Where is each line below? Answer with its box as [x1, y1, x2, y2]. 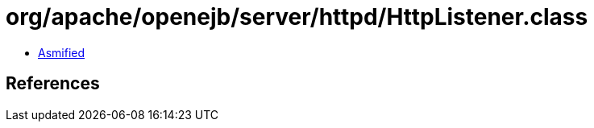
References [6, 73, 100, 94]
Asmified [38, 45, 85, 60]
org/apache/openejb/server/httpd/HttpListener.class [6, 3, 588, 31]
